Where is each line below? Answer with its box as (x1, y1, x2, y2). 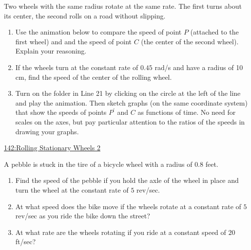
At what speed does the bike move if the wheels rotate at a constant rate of (15, 201, 241, 211)
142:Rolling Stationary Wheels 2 (4, 143, 100, 153)
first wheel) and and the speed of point (15, 36, 132, 46)
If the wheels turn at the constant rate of (15, 62, 138, 72)
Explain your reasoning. (15, 46, 87, 56)
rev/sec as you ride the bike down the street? (15, 211, 150, 221)
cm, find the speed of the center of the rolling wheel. (15, 71, 172, 82)
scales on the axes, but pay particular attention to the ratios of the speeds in (15, 116, 245, 126)
